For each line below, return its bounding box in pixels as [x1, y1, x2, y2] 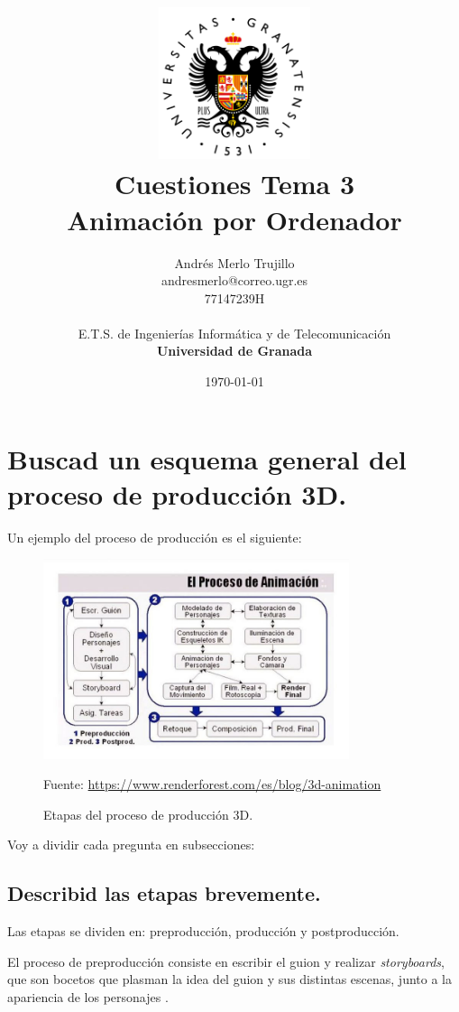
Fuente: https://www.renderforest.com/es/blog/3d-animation [43, 775, 381, 794]
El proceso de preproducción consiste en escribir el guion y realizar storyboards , [7, 952, 445, 970]
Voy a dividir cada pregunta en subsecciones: [7, 835, 255, 854]
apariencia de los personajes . [7, 988, 169, 1007]
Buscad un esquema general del [7, 440, 407, 477]
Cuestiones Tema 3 [114, 165, 355, 202]
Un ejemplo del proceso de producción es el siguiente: [7, 527, 302, 546]
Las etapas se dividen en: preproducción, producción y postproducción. [7, 922, 399, 941]
